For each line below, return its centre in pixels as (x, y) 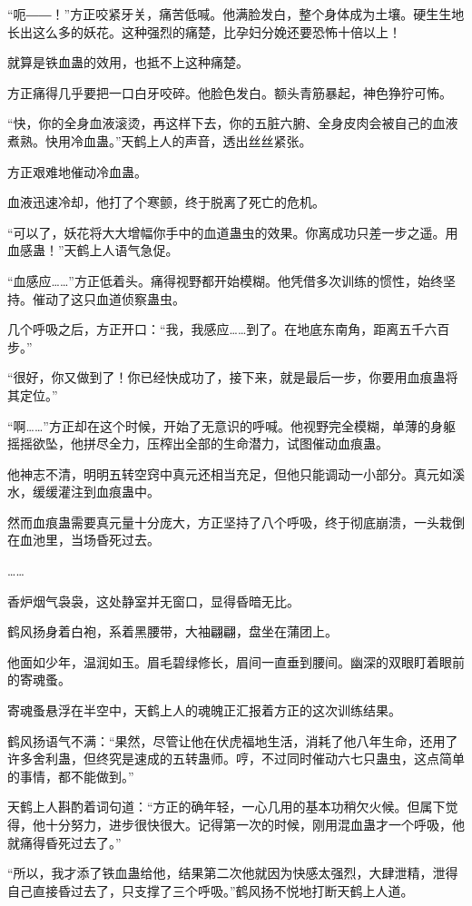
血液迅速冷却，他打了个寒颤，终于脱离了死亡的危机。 (166, 202)
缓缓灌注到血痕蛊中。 (96, 492)
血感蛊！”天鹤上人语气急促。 (93, 250)
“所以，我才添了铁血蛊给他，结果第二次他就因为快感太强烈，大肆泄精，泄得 (233, 873)
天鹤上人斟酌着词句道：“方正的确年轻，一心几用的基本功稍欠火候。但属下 (226, 807)
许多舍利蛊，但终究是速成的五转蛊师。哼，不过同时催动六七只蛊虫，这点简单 (236, 758)
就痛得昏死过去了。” (64, 842)
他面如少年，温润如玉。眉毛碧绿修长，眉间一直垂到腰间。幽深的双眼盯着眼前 (236, 661)
